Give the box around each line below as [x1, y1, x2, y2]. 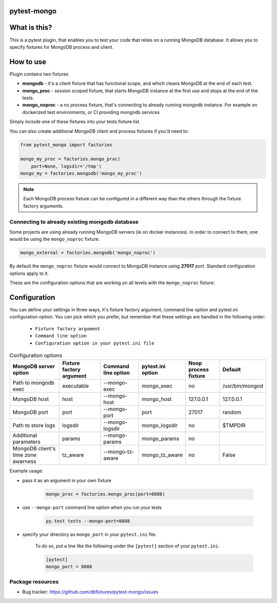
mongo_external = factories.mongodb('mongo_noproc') [20, 250, 156, 256]
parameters [12, 438, 41, 445]
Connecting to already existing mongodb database [9, 218, 138, 225]
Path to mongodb [12, 379, 55, 386]
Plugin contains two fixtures [9, 71, 69, 77]
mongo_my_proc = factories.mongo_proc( [20, 156, 121, 162]
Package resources [9, 578, 59, 585]
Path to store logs [12, 422, 55, 429]
